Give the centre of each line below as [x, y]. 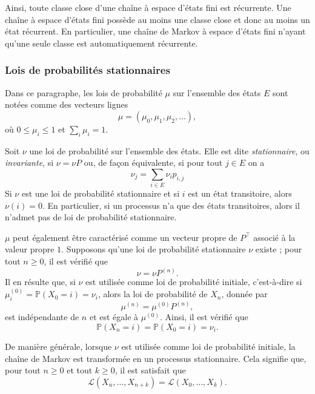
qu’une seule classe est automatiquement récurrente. [101, 43]
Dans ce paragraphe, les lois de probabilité [84, 92]
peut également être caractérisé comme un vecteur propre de [125, 237]
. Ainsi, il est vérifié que [204, 317]
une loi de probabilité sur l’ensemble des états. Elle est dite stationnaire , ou [169, 150]
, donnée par [244, 294]
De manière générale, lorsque [58, 346]
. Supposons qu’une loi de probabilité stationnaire [154, 249]
